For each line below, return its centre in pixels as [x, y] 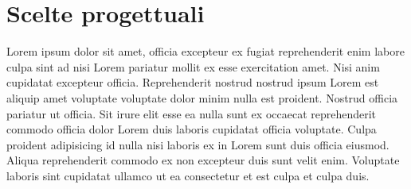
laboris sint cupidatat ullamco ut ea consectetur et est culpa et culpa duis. [188, 175]
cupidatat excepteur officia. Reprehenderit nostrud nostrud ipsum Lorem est [193, 82]
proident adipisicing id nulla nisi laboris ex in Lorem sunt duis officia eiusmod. [198, 144]
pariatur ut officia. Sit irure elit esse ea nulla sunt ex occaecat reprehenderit [192, 113]
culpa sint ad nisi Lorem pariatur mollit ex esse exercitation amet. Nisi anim [193, 66]
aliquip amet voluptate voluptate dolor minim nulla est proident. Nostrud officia [202, 97]
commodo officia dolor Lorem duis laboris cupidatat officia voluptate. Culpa [192, 129]
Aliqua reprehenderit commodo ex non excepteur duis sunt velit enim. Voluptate [203, 160]
